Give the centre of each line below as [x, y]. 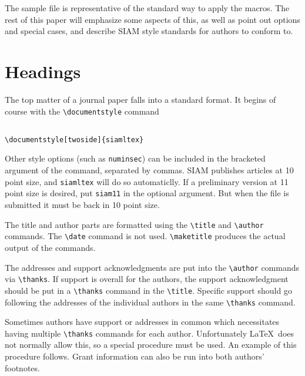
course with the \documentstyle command [82, 111]
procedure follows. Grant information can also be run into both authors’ [135, 356]
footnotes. [22, 367]
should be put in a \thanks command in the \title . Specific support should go [148, 290]
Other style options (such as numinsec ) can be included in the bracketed [135, 158]
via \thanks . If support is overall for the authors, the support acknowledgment [147, 279]
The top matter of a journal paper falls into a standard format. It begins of [140, 99]
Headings [43, 71]
